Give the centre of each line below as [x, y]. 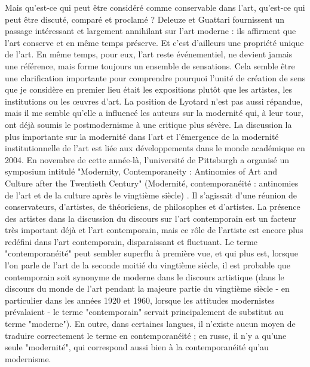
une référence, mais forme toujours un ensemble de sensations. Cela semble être [150, 65]
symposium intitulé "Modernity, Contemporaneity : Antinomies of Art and [141, 171]
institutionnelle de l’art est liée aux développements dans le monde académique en [155, 148]
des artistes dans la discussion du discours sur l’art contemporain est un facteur [151, 218]
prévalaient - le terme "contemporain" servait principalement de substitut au [144, 312]
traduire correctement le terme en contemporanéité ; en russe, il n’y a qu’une [146, 335]
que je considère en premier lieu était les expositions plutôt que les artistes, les [148, 89]
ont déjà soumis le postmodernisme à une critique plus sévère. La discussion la [148, 124]
